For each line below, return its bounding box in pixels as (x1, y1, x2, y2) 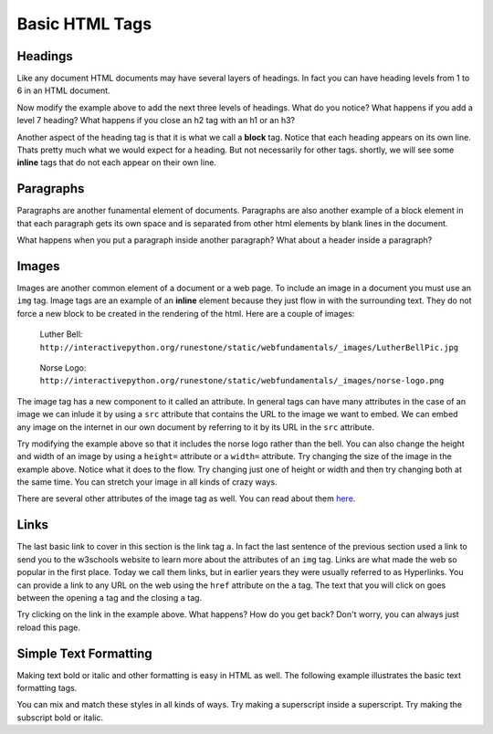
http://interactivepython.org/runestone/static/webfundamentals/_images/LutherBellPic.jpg (39, 342, 459, 352)
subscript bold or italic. (16, 712, 104, 723)
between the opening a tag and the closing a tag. (16, 592, 203, 603)
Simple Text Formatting (16, 645, 152, 661)
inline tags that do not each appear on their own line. (16, 157, 216, 168)
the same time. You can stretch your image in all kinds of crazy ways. (16, 477, 278, 488)
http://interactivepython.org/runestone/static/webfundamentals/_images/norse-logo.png (39, 375, 445, 386)
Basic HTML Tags (16, 14, 152, 34)
